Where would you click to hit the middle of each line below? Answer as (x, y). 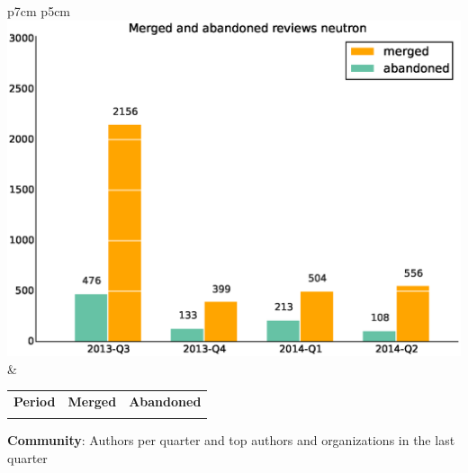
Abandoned (165, 402)
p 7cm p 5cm (39, 11)
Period (35, 402)
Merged (92, 402)
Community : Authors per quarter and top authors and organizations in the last (231, 440)
